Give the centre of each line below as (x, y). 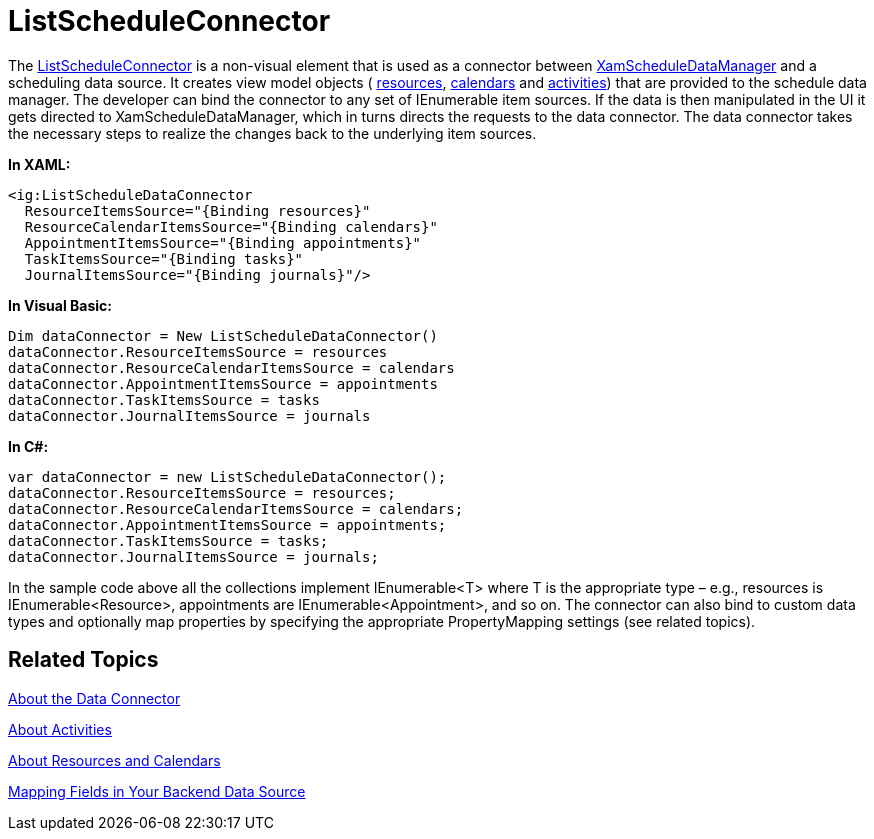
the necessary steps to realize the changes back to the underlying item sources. (272, 133)
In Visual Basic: (60, 305)
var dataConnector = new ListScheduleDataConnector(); (227, 476)
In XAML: (39, 164)
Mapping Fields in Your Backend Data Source (157, 791)
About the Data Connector (94, 698)
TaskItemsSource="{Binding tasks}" (164, 258)
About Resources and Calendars (114, 760)
